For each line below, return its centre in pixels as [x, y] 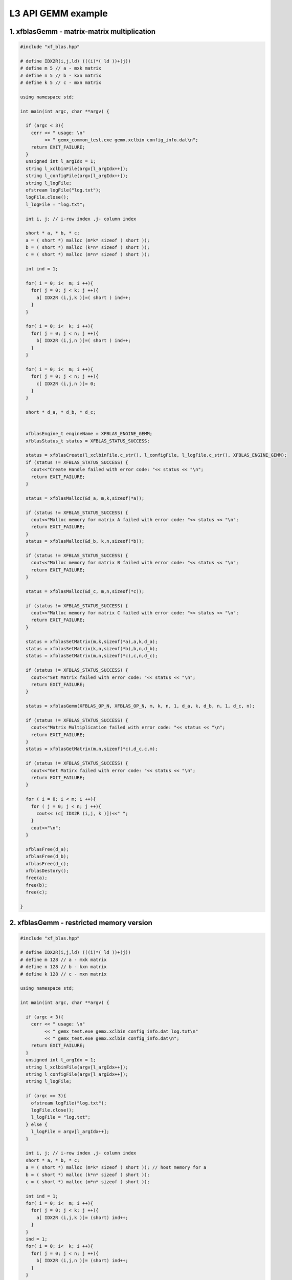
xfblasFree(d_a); [47, 849]
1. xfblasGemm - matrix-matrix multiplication [83, 31]
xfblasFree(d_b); [47, 857]
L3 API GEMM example [59, 13]
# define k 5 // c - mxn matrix [61, 83]
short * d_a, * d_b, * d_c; [61, 412]
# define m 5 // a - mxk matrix [61, 68]
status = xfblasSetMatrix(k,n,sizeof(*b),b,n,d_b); [92, 648]
